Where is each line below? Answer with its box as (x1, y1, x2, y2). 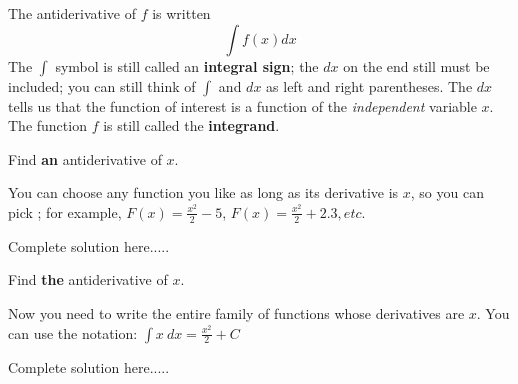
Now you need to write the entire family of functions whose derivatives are (8, 302, 465, 323)
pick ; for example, (8, 201, 122, 222)
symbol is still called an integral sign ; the (55, 55, 319, 76)
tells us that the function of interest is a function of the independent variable (8, 95, 477, 116)
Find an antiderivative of (8, 148, 162, 169)
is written (152, 3, 211, 23)
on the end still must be (343, 55, 490, 76)
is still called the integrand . (103, 115, 280, 136)
